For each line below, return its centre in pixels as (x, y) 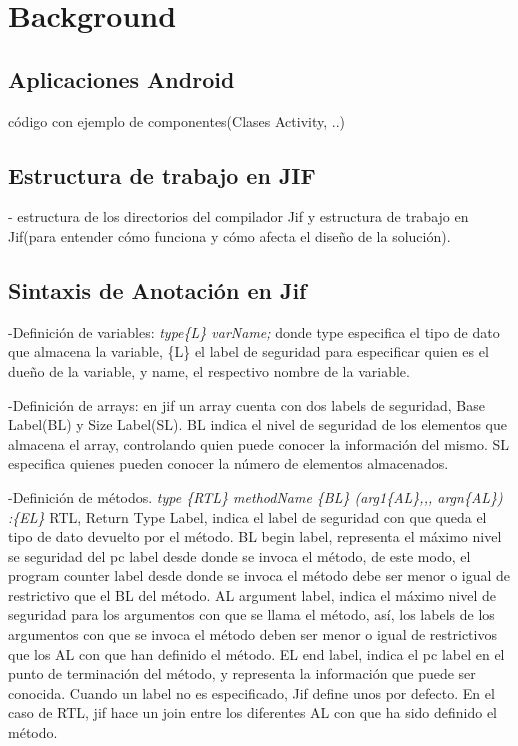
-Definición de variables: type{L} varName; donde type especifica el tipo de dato (254, 331)
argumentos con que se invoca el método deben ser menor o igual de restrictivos (252, 634)
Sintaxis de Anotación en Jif (157, 289)
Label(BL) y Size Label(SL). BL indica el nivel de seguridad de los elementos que (257, 424)
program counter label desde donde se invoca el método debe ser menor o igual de (259, 575)
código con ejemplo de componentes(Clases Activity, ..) (176, 120)
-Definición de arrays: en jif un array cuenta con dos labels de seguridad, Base (246, 404)
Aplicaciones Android (121, 78)
